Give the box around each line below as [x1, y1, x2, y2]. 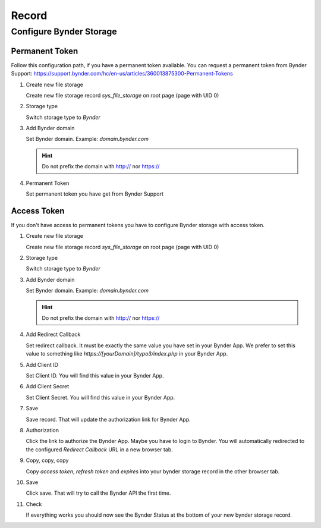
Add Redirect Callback [26, 331, 81, 338]
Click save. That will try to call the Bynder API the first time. [26, 489, 171, 496]
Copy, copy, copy [26, 457, 69, 464]
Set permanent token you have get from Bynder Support [26, 190, 163, 197]
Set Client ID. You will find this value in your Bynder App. [26, 372, 164, 379]
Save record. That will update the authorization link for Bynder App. [26, 416, 191, 423]
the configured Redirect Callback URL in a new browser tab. [26, 446, 174, 453]
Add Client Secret [26, 383, 70, 390]
